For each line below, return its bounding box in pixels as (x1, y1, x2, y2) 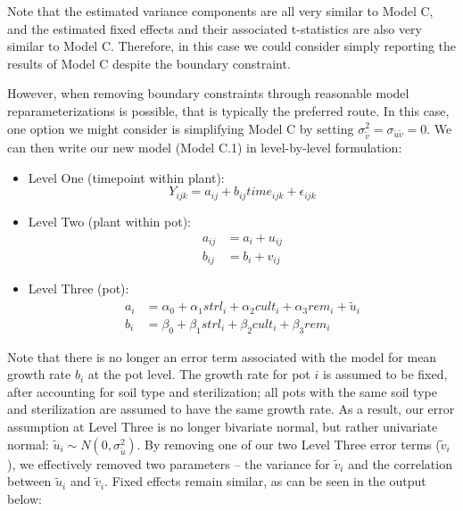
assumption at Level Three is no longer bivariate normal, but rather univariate (7, 416, 438, 435)
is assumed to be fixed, (322, 365, 448, 383)
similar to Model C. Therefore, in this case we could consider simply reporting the (7, 37, 457, 55)
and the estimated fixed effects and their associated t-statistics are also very (7, 19, 422, 37)
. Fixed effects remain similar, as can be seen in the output (104, 472, 426, 490)
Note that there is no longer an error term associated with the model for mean (7, 347, 437, 366)
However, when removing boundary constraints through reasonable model (7, 84, 409, 103)
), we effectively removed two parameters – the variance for (7, 454, 330, 473)
